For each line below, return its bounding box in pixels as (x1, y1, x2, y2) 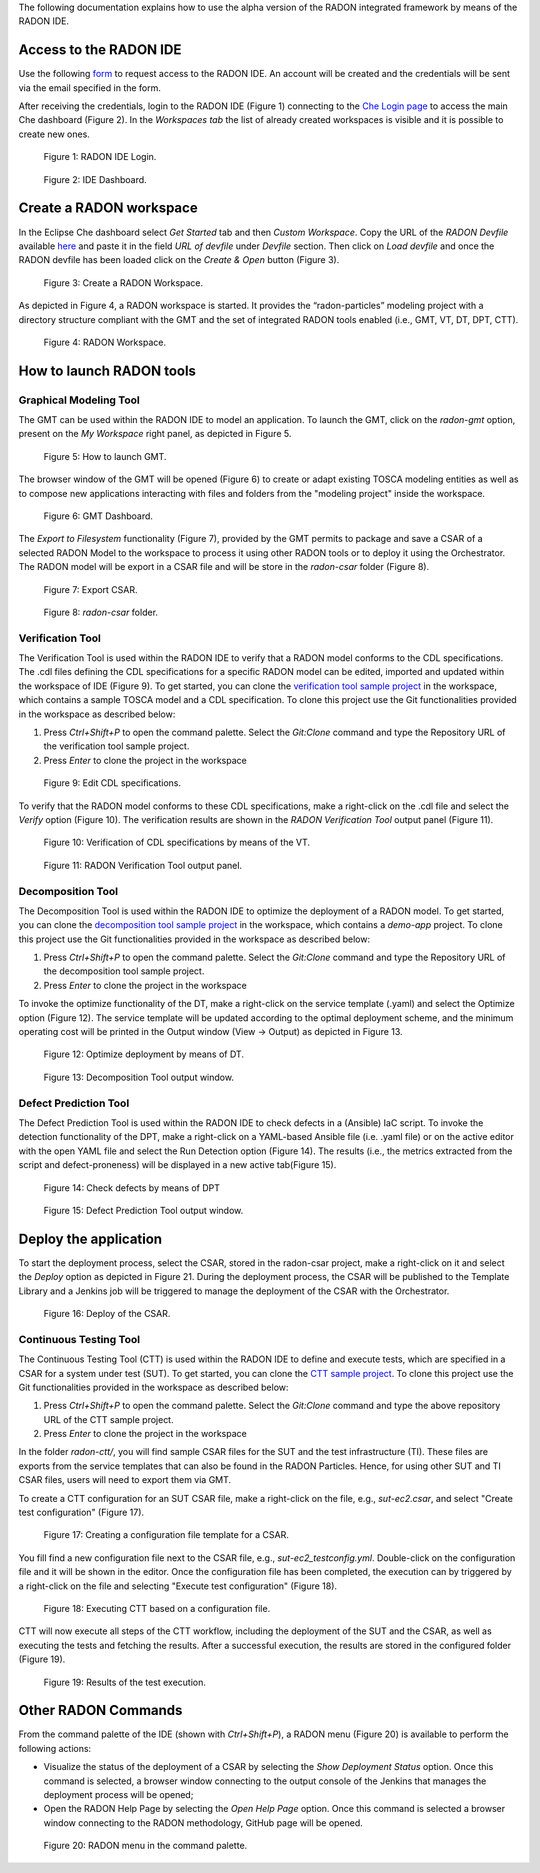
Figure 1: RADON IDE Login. (43, 151, 157, 163)
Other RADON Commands (18, 1702, 183, 1719)
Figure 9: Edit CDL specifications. (43, 777, 182, 789)
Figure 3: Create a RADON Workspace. (43, 276, 204, 289)
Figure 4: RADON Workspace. (43, 336, 167, 348)
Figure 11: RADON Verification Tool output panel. (43, 859, 243, 871)
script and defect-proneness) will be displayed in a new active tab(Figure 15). (18, 1159, 337, 1171)
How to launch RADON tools (18, 362, 197, 379)
